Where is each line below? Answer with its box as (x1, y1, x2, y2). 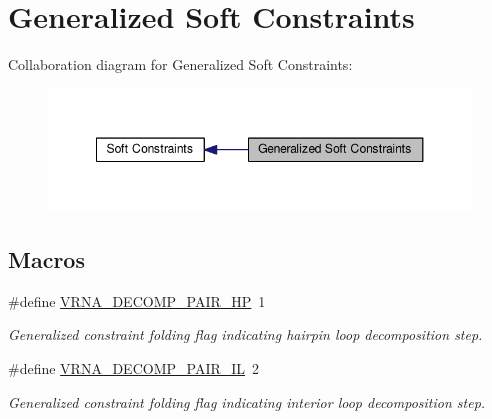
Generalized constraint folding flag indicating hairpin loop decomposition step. (8, 324, 483, 345)
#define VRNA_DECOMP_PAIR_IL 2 (8, 357, 260, 378)
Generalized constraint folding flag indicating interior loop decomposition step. (8, 391, 486, 412)
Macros (8, 243, 85, 274)
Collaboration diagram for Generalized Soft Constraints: (8, 54, 353, 75)
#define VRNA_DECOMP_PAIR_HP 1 (8, 290, 266, 311)
